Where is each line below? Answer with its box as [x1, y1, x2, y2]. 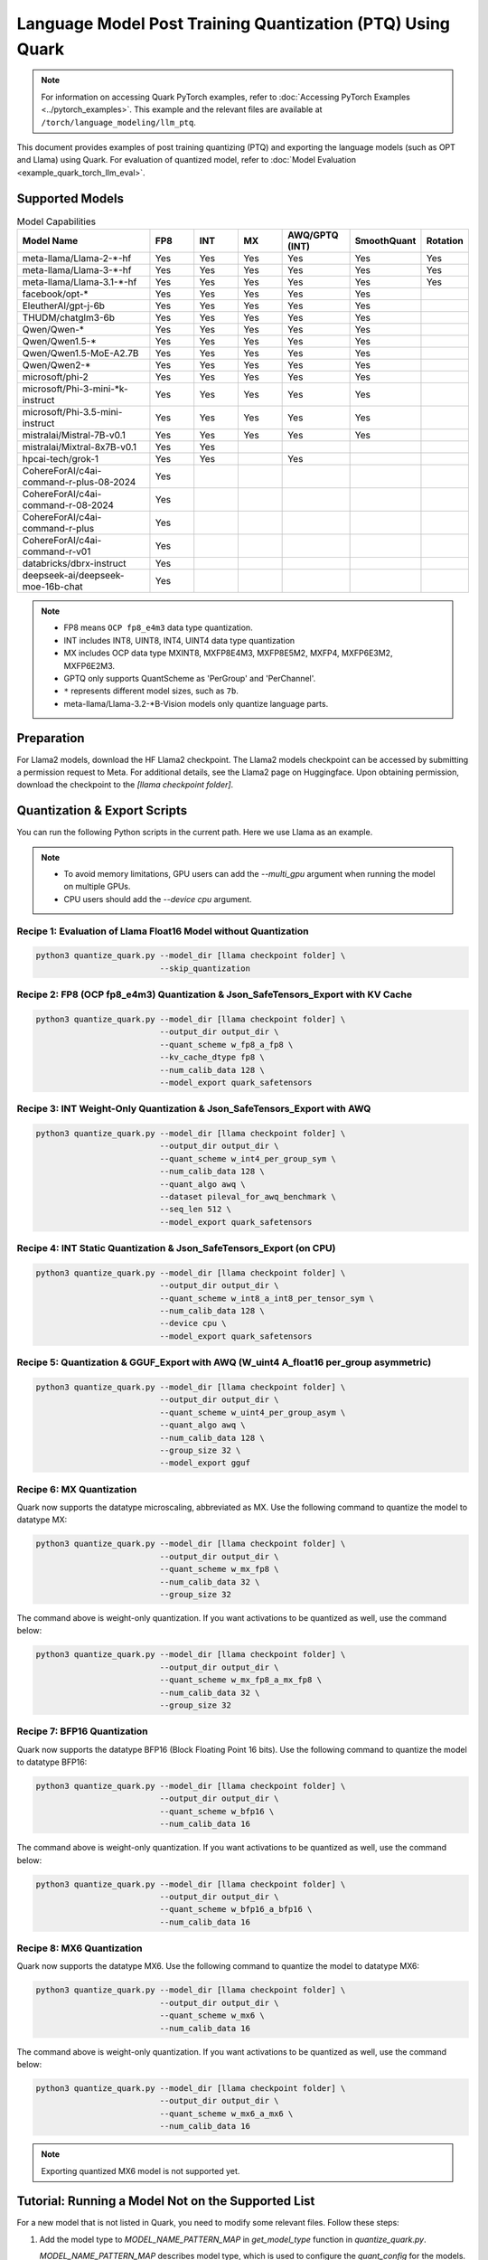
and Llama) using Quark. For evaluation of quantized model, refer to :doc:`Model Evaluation [16, 155, 357, 165]
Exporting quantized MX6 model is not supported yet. [41, 2165, 240, 2176]
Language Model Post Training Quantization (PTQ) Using [16, 14, 451, 33]
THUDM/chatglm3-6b [22, 311, 115, 324]
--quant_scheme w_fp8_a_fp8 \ [159, 1040, 294, 1050]
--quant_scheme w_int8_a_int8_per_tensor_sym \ [159, 1293, 375, 1304]
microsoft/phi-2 [22, 371, 89, 383]
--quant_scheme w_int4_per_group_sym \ [159, 1154, 336, 1163]
